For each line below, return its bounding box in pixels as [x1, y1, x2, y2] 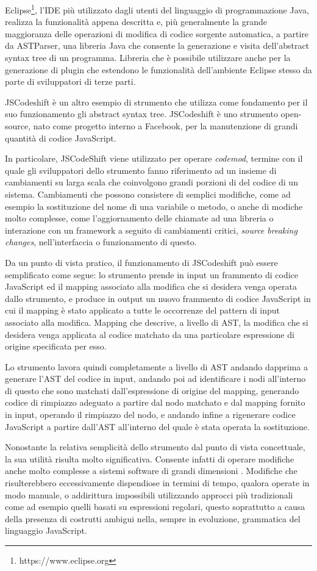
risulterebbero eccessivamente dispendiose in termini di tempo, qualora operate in [5, 476, 310, 489]
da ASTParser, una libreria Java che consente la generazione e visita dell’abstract [5, 39, 310, 52]
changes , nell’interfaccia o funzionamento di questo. [5, 235, 197, 248]
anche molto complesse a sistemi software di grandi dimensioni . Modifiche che [5, 464, 297, 477]
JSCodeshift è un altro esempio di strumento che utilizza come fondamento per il [5, 95, 308, 108]
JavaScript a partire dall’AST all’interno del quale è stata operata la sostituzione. [5, 420, 310, 433]
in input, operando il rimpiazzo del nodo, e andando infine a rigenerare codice [5, 408, 296, 421]
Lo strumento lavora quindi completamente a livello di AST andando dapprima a [5, 360, 308, 373]
